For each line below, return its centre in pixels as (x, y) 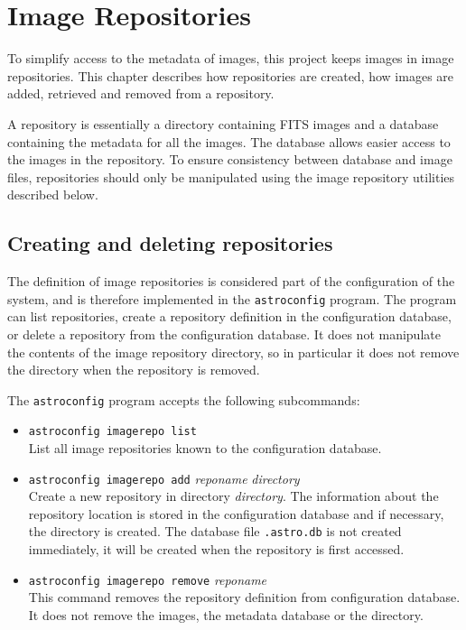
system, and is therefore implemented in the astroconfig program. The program (232, 298)
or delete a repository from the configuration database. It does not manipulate (224, 334)
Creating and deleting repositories (170, 243)
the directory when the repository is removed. (134, 370)
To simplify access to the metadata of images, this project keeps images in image (231, 58)
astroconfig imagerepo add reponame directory (164, 478)
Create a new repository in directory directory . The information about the (233, 496)
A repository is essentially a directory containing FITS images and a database (223, 123)
